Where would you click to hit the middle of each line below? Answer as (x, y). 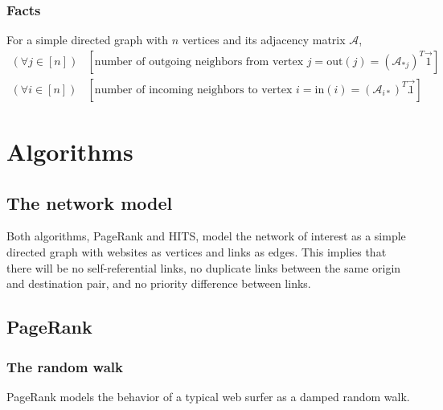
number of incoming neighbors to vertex (193, 90)
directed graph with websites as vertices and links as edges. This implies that (197, 252)
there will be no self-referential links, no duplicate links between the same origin (204, 267)
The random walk (65, 366)
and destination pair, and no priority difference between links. (159, 283)
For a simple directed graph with (88, 40)
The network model (90, 202)
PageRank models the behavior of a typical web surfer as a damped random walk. (208, 396)
